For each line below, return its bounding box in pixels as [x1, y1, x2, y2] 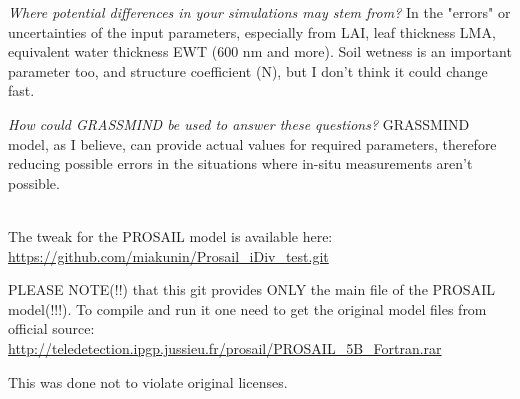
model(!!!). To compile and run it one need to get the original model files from [8, 298, 487, 319]
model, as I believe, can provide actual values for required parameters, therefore [8, 133, 497, 154]
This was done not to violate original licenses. [8, 371, 288, 392]
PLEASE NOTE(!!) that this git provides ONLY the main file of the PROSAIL [8, 279, 495, 300]
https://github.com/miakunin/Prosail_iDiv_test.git [8, 245, 329, 266]
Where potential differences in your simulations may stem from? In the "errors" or [8, 2, 511, 22]
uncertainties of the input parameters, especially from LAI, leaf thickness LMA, [8, 21, 496, 42]
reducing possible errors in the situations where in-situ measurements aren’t [8, 153, 473, 174]
